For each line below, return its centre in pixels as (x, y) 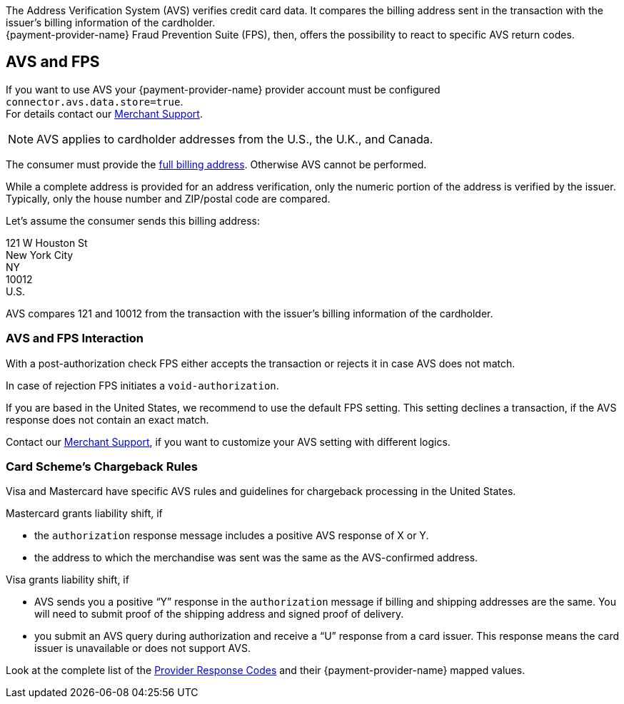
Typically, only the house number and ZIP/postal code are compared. (168, 198)
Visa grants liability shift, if (67, 580)
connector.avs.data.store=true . (95, 101)
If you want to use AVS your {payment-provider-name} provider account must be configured (223, 89)
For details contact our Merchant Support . (104, 113)
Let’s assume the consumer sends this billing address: (133, 220)
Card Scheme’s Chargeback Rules (102, 466)
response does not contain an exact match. (107, 419)
